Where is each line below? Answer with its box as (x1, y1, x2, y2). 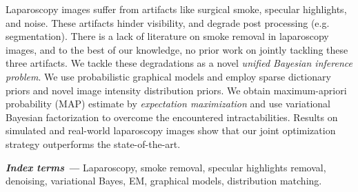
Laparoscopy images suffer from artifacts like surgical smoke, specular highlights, (6, 2, 347, 16)
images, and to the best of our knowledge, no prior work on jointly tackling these (6, 42, 348, 56)
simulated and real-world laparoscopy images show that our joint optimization (6, 123, 336, 138)
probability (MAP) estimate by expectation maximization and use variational (6, 96, 330, 111)
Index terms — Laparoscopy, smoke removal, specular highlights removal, (6, 160, 326, 174)
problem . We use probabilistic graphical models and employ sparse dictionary (6, 69, 331, 83)
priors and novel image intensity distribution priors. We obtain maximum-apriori (6, 83, 347, 97)
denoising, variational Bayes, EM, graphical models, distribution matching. (6, 173, 322, 188)
